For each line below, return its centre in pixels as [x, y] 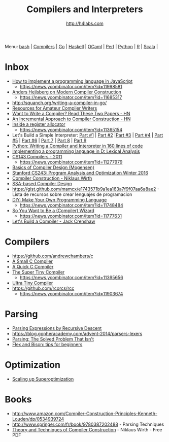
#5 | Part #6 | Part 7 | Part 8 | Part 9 [49, 140]
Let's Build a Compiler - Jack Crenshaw [54, 221]
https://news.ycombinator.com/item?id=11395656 [71, 277]
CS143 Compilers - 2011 [37, 156]
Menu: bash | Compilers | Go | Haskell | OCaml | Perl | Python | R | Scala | [81, 46]
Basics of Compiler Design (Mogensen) [53, 167]
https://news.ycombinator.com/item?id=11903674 [71, 293]
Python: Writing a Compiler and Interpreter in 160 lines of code [77, 146]
